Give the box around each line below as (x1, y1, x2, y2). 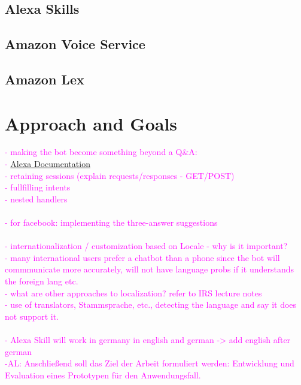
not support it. (5, 310, 59, 322)
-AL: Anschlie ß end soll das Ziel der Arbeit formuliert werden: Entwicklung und (5, 357, 294, 369)
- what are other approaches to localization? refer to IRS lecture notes (5, 286, 262, 299)
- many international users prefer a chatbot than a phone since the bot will (5, 251, 280, 263)
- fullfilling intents (5, 181, 71, 193)
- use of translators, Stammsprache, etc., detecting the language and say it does (5, 298, 297, 311)
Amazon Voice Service (5, 35, 145, 53)
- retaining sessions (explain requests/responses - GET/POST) (5, 169, 235, 181)
